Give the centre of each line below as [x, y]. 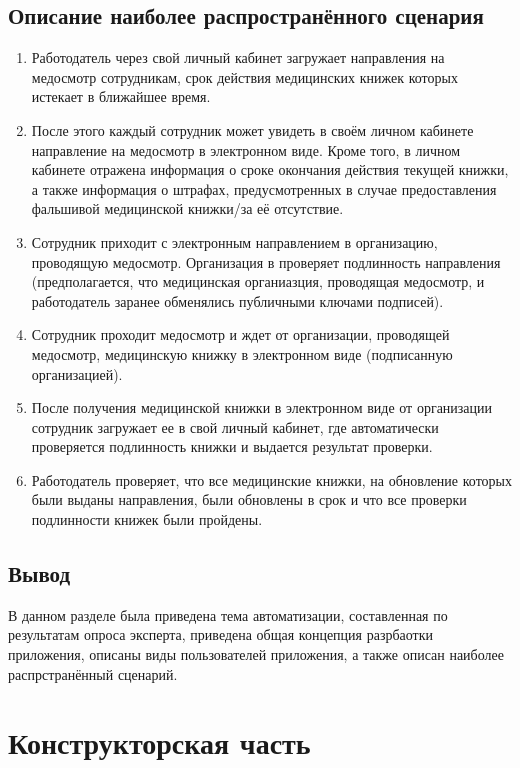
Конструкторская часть [159, 742]
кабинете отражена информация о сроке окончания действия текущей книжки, [270, 169]
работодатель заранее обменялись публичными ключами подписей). [237, 300]
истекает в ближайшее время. [121, 96]
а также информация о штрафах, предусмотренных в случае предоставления [264, 188]
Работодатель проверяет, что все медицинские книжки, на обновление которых [271, 479]
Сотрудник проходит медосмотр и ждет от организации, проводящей [240, 334]
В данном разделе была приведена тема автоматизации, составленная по [228, 614]
